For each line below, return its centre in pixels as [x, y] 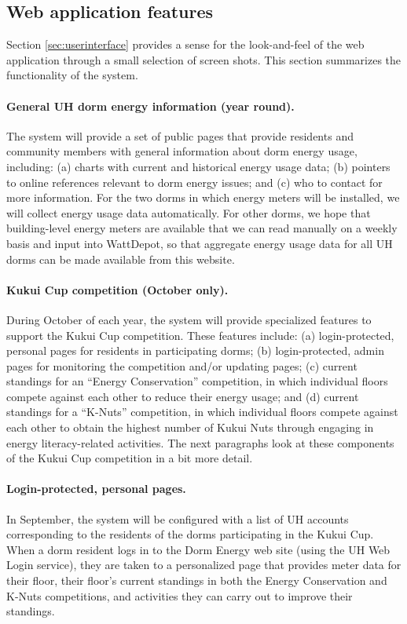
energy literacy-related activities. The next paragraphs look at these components [200, 442]
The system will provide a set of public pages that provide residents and [180, 135]
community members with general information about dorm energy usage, [182, 151]
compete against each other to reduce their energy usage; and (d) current [183, 396]
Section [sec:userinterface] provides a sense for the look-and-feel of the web [185, 44]
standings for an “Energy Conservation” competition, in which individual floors [197, 381]
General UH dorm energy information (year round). [150, 106]
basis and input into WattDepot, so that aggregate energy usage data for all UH [200, 243]
